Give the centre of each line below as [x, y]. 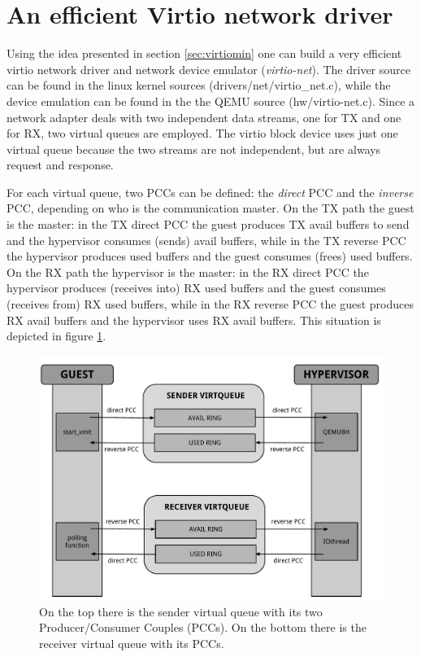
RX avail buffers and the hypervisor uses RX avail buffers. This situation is [194, 320]
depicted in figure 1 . [56, 336]
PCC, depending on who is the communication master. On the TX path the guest [210, 208]
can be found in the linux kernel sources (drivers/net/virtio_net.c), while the [199, 85]
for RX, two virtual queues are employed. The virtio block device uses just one [202, 133]
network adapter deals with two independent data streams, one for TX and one [204, 117]
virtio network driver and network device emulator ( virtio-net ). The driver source [208, 69]
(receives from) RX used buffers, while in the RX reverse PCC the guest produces [210, 304]
